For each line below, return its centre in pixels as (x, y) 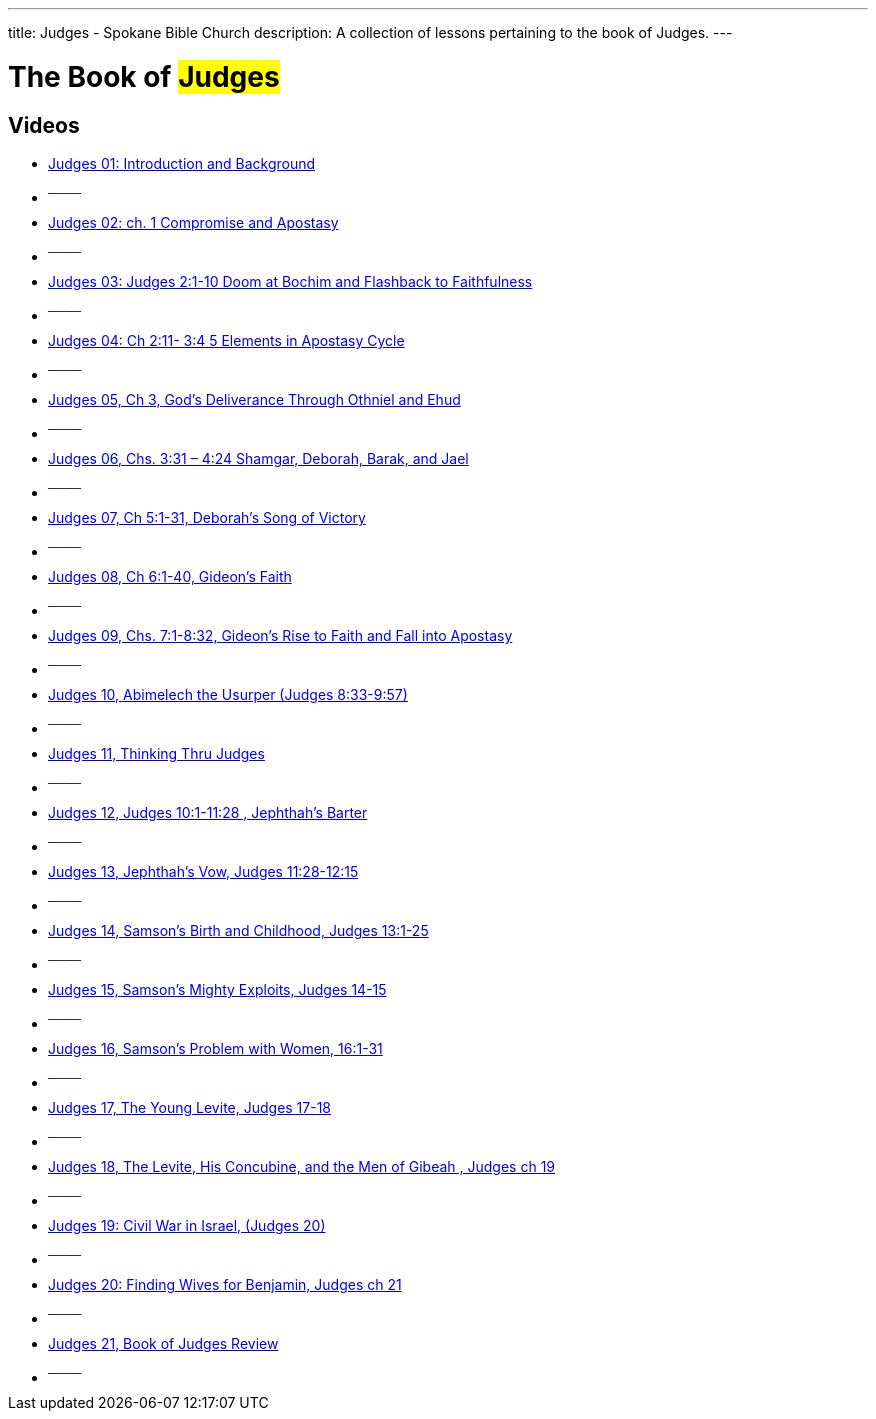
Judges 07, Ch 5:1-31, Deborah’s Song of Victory (207, 517)
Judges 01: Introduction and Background (182, 163)
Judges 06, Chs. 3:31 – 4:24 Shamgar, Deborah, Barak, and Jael (258, 458)
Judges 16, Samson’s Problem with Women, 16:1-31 (215, 1048)
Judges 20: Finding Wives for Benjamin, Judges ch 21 (225, 1284)
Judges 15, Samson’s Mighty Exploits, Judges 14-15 (217, 989)
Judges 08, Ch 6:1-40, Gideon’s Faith (170, 576)
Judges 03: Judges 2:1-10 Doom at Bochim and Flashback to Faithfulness (290, 281)
